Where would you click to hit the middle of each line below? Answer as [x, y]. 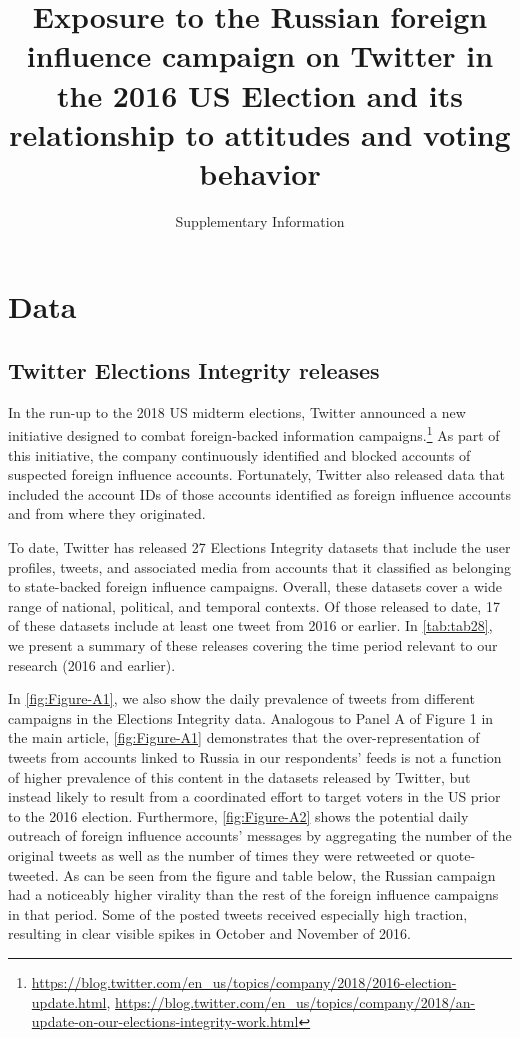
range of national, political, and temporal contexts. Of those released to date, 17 [254, 605]
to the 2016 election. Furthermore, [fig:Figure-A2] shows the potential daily [238, 815]
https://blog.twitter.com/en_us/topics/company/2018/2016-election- [244, 981]
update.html [69, 1001]
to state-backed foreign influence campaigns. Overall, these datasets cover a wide [255, 586]
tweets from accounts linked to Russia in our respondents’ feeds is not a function [255, 757]
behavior [260, 172]
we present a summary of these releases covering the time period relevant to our [253, 645]
